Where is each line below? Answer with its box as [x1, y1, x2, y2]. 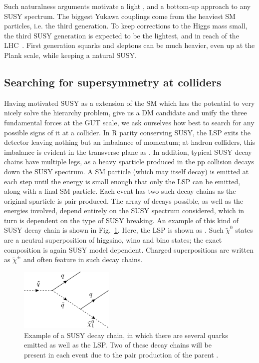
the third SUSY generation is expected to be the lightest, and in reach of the [4, 30, 239, 40]
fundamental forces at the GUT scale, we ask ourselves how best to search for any [4, 117, 255, 127]
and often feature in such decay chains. [23, 254, 143, 265]
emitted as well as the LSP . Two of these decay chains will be [24, 340, 212, 350]
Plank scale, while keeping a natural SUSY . [4, 49, 137, 60]
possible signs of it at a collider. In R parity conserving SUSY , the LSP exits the [4, 127, 251, 137]
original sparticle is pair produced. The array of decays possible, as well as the [4, 195, 244, 206]
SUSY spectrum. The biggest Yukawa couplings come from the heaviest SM [4, 10, 236, 21]
